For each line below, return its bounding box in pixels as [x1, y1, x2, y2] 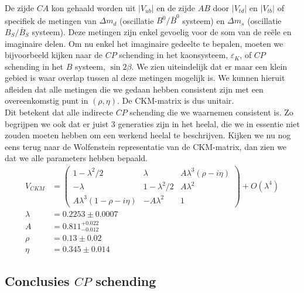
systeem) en [182, 14, 225, 26]
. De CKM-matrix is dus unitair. [117, 94, 234, 107]
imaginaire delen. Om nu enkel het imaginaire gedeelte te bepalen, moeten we [5, 37, 283, 49]
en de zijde [156, 2, 195, 13]
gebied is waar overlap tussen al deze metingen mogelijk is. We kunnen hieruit [5, 71, 285, 84]
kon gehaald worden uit [51, 2, 136, 13]
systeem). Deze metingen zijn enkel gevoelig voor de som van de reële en [32, 25, 292, 38]
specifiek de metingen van [5, 14, 97, 26]
